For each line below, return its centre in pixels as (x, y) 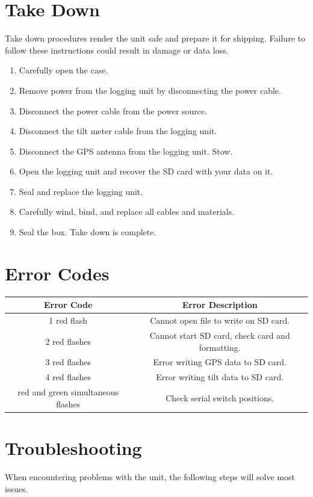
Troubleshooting (73, 447)
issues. (17, 488)
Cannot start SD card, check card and (220, 335)
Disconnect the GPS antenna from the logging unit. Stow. (126, 151)
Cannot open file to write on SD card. (220, 320)
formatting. (220, 347)
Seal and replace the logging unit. (81, 191)
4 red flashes (68, 377)
